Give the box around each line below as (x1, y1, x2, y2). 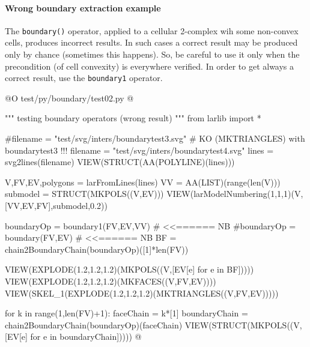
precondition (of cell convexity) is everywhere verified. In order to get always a (5, 59, 294, 72)
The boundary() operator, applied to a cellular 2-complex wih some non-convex (5, 24, 299, 37)
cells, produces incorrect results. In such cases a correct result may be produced (5, 36, 298, 49)
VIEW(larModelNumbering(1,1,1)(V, (166, 187, 303, 200)
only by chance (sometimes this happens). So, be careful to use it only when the (5, 48, 300, 61)
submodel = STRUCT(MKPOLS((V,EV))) (5, 187, 164, 200)
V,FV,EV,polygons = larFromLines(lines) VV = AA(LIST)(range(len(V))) (5, 175, 281, 188)
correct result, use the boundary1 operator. (5, 71, 163, 84)
